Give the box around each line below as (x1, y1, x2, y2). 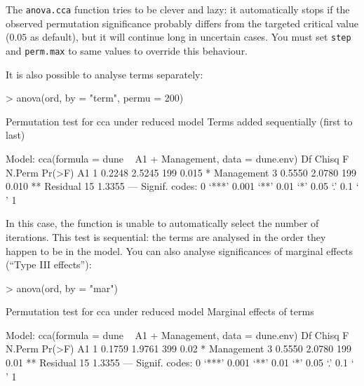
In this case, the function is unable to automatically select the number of (6, 216, 319, 230)
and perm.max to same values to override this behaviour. (6, 43, 248, 57)
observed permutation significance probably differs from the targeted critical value (6, 15, 358, 30)
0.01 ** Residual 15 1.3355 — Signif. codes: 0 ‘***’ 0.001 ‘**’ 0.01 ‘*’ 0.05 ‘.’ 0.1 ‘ (6, 355, 354, 370)
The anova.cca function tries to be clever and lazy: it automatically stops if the (6, 2, 350, 16)
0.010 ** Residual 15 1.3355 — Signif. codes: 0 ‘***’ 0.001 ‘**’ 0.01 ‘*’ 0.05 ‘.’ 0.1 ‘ (6, 179, 359, 193)
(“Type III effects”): (6, 257, 92, 272)
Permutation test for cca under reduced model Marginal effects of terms (6, 304, 314, 319)
